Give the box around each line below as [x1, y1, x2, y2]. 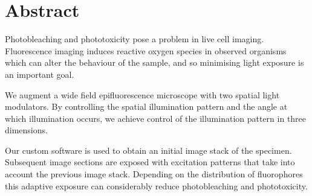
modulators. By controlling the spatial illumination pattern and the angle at [5, 100, 288, 113]
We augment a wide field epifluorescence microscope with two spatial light [5, 88, 280, 101]
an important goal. [5, 68, 74, 80]
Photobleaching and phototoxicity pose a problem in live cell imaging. [5, 33, 264, 45]
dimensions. [5, 124, 48, 136]
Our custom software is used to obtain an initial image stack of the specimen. [5, 144, 292, 156]
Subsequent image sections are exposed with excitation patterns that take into [5, 156, 295, 168]
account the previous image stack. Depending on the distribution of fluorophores [5, 168, 303, 180]
